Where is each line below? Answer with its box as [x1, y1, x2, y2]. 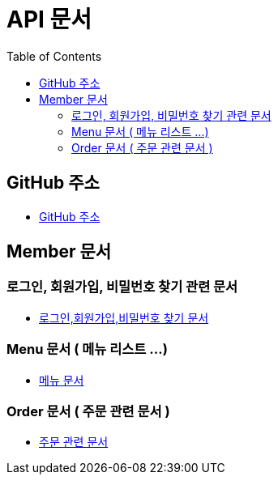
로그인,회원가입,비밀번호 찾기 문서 [39, 310, 209, 325]
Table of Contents [6, 49, 102, 63]
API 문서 [6, 6, 92, 33]
